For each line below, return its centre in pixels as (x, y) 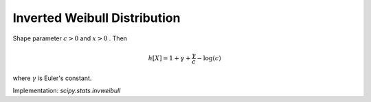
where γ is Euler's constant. (52, 78)
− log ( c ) (209, 58)
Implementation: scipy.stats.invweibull (67, 90)
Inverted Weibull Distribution (97, 18)
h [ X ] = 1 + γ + (170, 58)
